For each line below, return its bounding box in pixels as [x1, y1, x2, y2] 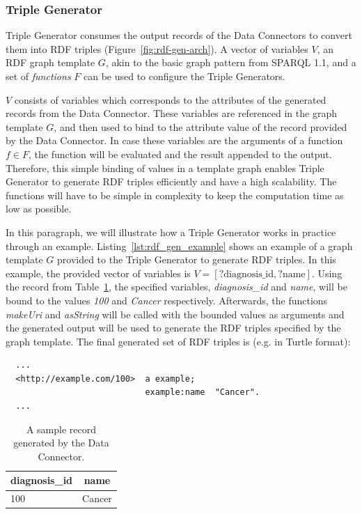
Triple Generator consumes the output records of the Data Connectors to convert [6, 28, 352, 42]
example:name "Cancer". [145, 387, 260, 398]
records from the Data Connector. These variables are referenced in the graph [6, 106, 337, 120]
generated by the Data [13, 435, 109, 450]
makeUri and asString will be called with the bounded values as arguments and [6, 306, 345, 321]
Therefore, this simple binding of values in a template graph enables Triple [6, 160, 324, 175]
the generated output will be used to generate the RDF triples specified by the [6, 320, 341, 335]
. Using [311, 265, 343, 280]
